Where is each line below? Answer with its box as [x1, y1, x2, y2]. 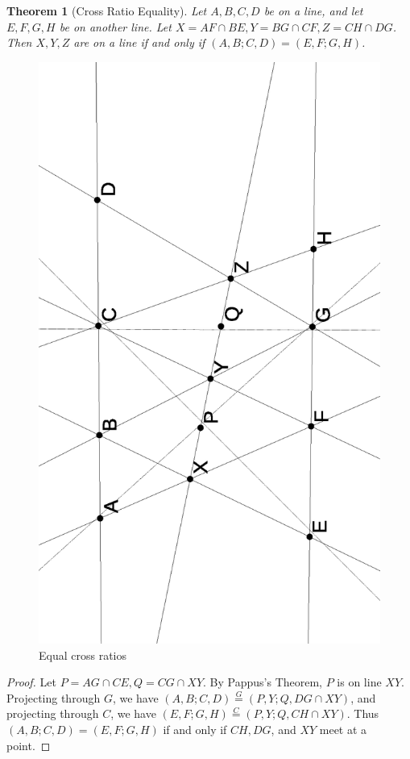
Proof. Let [6, 674, 56, 690]
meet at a [319, 720, 367, 737]
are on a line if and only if [73, 34, 205, 51]
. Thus [346, 705, 379, 722]
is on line [337, 674, 382, 690]
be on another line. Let [59, 18, 172, 35]
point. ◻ [6, 736, 51, 753]
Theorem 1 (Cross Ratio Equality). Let [6, 2, 207, 19]
